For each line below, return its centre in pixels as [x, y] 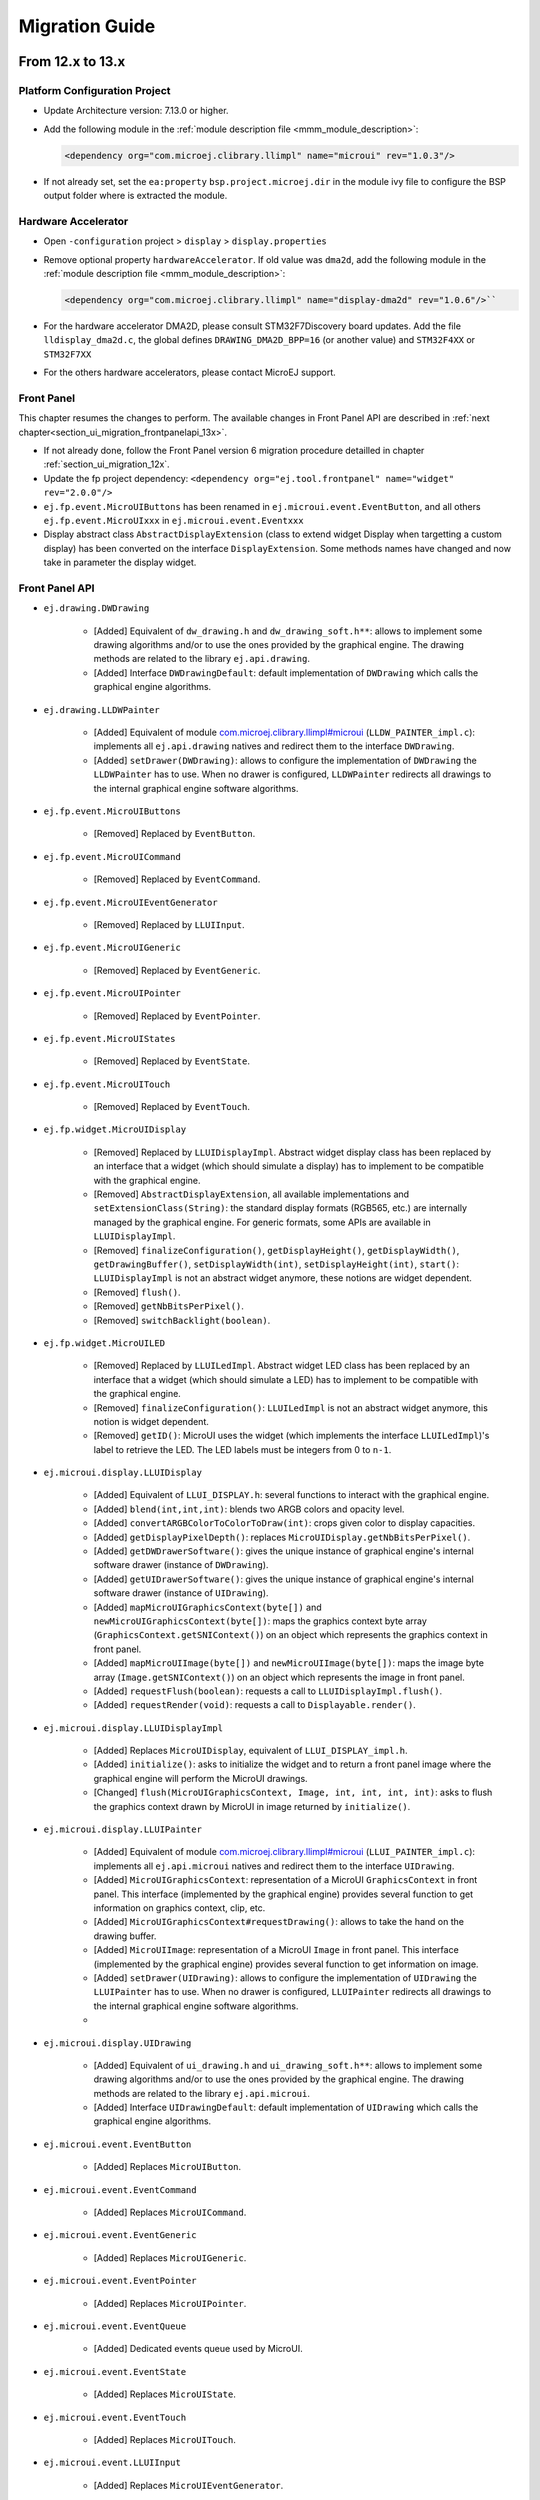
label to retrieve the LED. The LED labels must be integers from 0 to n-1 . [242, 1449]
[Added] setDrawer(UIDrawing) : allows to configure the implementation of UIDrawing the [285, 1977]
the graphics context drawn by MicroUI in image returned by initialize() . [252, 1806]
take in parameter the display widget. [120, 562]
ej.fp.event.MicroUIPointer [112, 993]
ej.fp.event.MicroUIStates [109, 1038]
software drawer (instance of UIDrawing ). [181, 1593]
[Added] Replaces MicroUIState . [165, 2394]
